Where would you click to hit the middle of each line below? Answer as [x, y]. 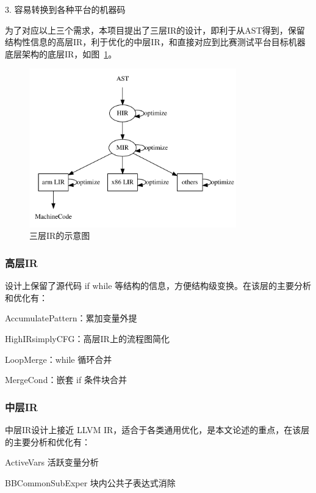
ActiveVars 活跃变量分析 [52, 462]
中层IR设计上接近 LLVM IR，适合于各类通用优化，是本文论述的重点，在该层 [157, 430]
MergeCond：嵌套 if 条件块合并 [66, 380]
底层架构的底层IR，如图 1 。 [61, 53]
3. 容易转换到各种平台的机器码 [65, 9]
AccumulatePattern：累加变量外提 [71, 318]
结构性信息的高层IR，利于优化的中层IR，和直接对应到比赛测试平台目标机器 [155, 42]
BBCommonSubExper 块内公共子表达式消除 [90, 482]
